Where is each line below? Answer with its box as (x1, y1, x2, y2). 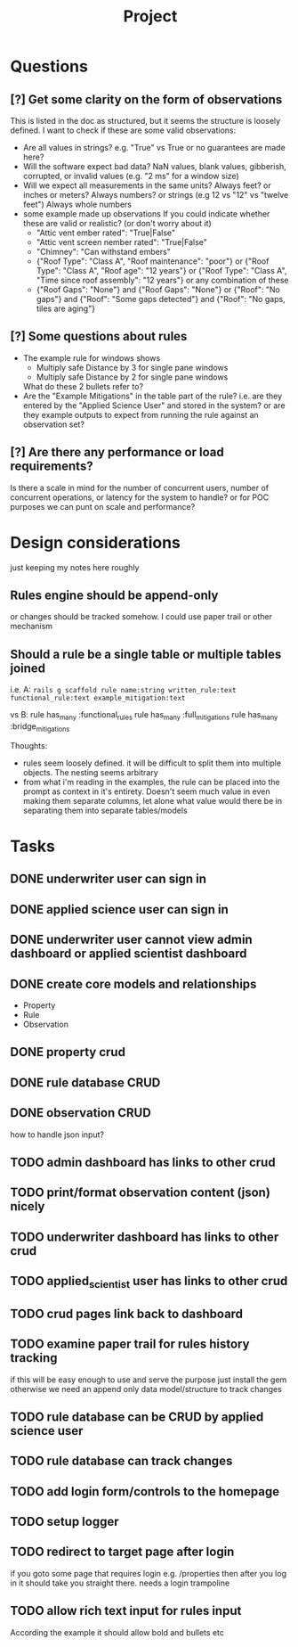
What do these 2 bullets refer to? (22, 381, 144, 391)
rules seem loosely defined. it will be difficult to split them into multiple (22, 758, 282, 768)
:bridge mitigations (10, 720, 70, 733)
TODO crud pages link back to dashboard (10, 1306, 244, 1321)
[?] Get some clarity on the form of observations (10, 92, 283, 107)
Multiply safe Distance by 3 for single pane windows (36, 362, 229, 373)
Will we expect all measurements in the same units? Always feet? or (22, 180, 271, 191)
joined (10, 660, 46, 676)
